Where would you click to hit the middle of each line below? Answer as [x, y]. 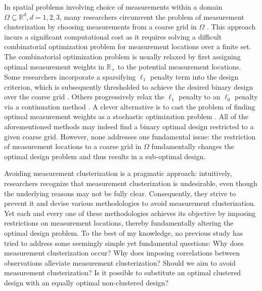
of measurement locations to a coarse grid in [73, 146]
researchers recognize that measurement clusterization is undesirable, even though [131, 183]
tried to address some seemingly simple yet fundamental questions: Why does [124, 243]
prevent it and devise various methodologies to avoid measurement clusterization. [130, 203]
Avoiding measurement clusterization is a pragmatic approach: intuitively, [118, 173]
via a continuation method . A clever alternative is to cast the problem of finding [130, 106]
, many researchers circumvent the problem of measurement [152, 16]
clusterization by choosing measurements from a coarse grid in [100, 27]
